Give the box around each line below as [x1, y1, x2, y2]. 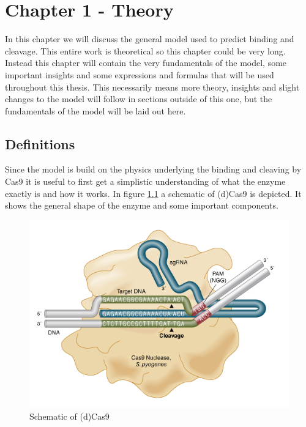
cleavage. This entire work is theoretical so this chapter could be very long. [5, 44, 286, 57]
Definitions [5, 134, 75, 153]
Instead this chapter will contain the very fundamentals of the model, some [5, 56, 287, 69]
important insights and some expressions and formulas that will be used [5, 68, 274, 81]
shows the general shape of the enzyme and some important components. [5, 199, 278, 212]
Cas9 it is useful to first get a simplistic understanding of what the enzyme [5, 175, 286, 188]
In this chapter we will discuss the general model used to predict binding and [5, 32, 294, 45]
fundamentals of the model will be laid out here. [5, 104, 186, 117]
